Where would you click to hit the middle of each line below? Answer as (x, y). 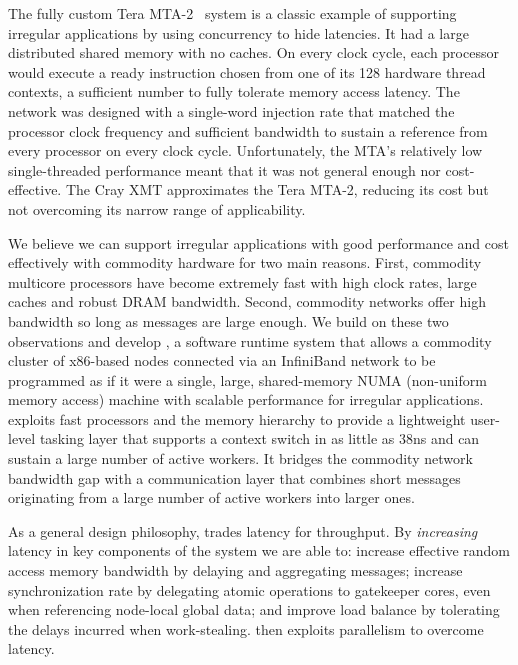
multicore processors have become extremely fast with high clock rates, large (242, 281)
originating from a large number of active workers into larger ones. (211, 497)
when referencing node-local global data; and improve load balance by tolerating (254, 609)
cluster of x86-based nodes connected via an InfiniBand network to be (222, 360)
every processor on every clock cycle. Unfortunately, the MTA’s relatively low (245, 150)
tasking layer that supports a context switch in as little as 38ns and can (259, 438)
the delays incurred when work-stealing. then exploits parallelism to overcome (246, 628)
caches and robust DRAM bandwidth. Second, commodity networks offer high (247, 301)
